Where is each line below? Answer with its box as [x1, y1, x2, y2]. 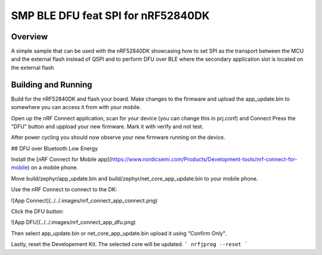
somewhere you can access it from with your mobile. [11, 104, 141, 111]
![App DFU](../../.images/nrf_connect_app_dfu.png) [11, 219, 136, 226]
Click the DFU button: [11, 208, 64, 215]
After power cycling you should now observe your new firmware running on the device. [11, 134, 225, 141]
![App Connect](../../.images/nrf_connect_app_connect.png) [11, 197, 158, 204]
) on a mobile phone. [27, 164, 79, 171]
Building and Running [11, 79, 92, 89]
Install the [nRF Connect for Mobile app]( [11, 156, 112, 163]
